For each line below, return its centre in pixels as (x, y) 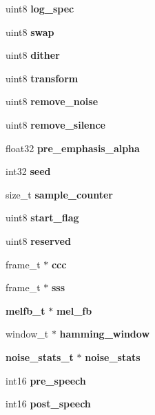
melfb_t (25, 310)
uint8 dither (33, 55)
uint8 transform (42, 78)
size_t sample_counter (59, 194)
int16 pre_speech (46, 380)
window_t (27, 334)
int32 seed (28, 171)
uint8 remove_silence (55, 124)
